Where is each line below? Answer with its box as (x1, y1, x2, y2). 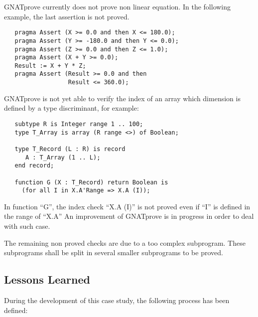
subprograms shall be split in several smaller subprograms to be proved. (4, 247, 223, 258)
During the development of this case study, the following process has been (4, 295, 230, 306)
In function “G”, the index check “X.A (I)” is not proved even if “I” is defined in (4, 201, 251, 211)
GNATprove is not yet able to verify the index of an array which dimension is (4, 93, 241, 103)
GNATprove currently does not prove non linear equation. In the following (4, 1, 231, 11)
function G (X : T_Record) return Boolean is (14, 178, 168, 186)
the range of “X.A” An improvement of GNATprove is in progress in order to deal (4, 211, 254, 221)
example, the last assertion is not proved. (4, 11, 129, 21)
